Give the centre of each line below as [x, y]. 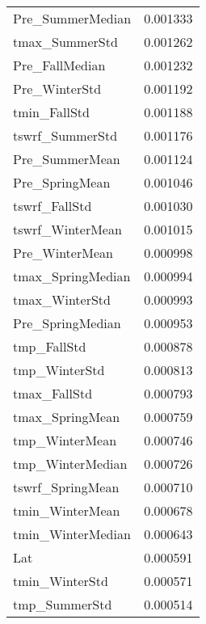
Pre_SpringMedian [67, 323]
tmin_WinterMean [67, 510]
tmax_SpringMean [67, 417]
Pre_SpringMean [62, 182]
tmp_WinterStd [59, 370]
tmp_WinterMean [65, 440]
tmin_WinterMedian [72, 534]
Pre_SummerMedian [72, 18]
